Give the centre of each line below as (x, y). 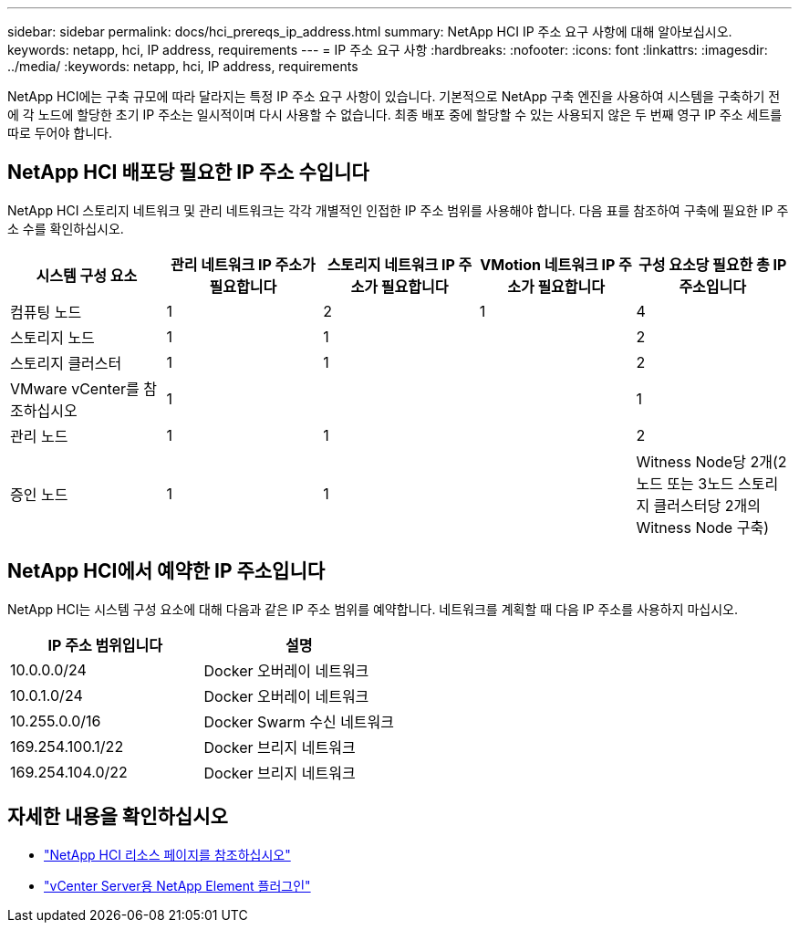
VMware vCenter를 (75, 388)
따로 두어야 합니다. (60, 133)
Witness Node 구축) (702, 527)
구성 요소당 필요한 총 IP (712, 264)
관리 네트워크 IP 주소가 (243, 264)
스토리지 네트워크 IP (391, 264)
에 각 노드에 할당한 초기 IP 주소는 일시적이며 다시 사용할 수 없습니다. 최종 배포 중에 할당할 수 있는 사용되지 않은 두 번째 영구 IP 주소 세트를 (395, 115)
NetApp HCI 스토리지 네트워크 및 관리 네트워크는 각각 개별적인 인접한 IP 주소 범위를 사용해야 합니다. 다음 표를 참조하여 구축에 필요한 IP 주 (398, 210)
